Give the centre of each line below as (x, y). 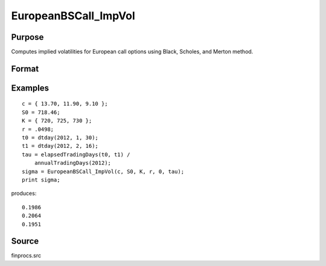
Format (25, 68)
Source (25, 241)
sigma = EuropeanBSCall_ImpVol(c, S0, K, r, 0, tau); (103, 171)
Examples (30, 88)
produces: (24, 194)
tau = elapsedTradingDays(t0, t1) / (76, 154)
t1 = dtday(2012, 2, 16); (60, 146)
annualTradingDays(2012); (73, 163)
